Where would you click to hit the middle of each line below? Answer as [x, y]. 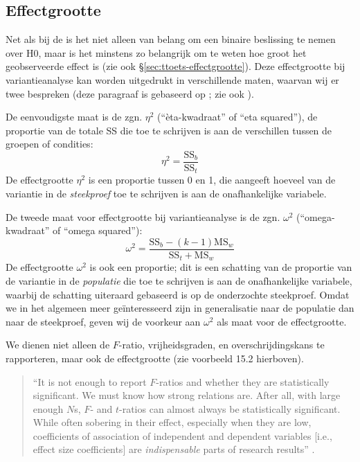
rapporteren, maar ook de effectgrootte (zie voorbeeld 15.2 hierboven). [155, 358]
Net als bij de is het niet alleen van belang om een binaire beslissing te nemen [171, 39]
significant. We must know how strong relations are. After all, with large [187, 395]
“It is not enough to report [90, 381]
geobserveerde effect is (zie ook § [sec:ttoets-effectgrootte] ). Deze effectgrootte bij [175, 66]
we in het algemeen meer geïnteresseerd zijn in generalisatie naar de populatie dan [180, 308]
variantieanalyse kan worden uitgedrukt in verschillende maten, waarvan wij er [172, 79]
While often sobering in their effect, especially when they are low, [172, 422]
